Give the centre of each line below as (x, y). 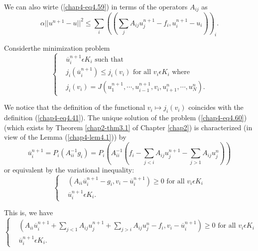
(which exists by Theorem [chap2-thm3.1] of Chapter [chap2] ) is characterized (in (128, 127)
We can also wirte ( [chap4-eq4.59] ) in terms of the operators (96, 6)
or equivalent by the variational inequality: (69, 169)
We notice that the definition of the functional (75, 107)
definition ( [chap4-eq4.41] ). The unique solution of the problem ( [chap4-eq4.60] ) (126, 118)
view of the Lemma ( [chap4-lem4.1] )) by (65, 137)
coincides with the (216, 107)
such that (109, 59)
